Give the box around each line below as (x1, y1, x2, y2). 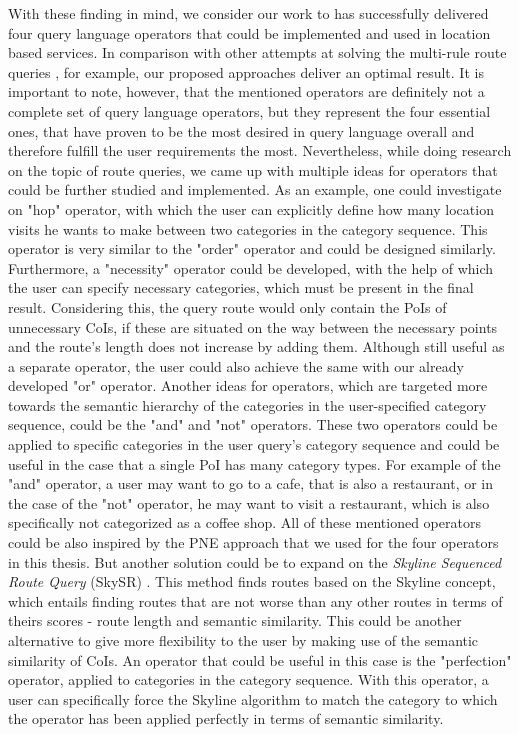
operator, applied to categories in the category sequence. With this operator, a (8, 669, 489, 690)
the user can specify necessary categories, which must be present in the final (8, 277, 474, 298)
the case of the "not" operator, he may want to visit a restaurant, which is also (8, 492, 490, 513)
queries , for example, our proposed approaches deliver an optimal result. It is (8, 61, 484, 82)
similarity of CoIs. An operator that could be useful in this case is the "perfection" (8, 649, 512, 670)
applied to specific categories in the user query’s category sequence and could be (8, 434, 500, 455)
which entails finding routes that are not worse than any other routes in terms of (8, 590, 503, 611)
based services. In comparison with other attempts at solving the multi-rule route (8, 42, 507, 63)
